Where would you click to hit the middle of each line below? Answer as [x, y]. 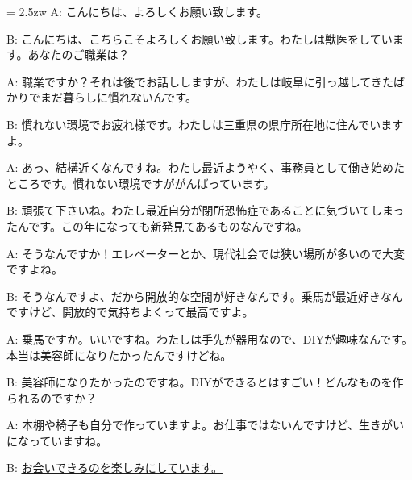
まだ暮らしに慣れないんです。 [118, 97]
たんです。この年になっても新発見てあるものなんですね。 [157, 225]
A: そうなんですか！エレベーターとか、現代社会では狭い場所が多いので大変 [206, 253]
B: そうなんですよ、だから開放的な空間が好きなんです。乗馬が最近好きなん [205, 296]
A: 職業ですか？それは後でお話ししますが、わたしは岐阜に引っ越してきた [200, 81]
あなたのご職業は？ [79, 54]
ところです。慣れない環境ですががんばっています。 [141, 183]
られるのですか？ [52, 397]
